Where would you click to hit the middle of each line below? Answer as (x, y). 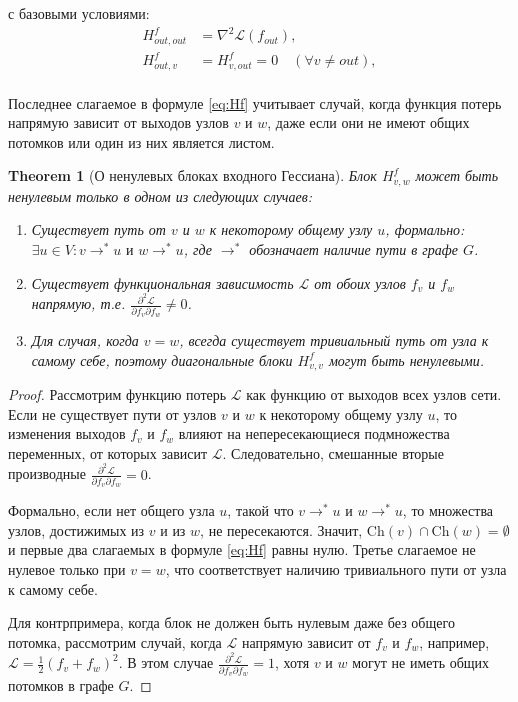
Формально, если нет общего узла (111, 510)
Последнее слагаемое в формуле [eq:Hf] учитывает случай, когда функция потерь (255, 102)
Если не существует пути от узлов (112, 413)
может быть (457, 175)
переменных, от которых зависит (108, 452)
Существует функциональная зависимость (162, 282)
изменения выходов (67, 433)
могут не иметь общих (421, 662)
